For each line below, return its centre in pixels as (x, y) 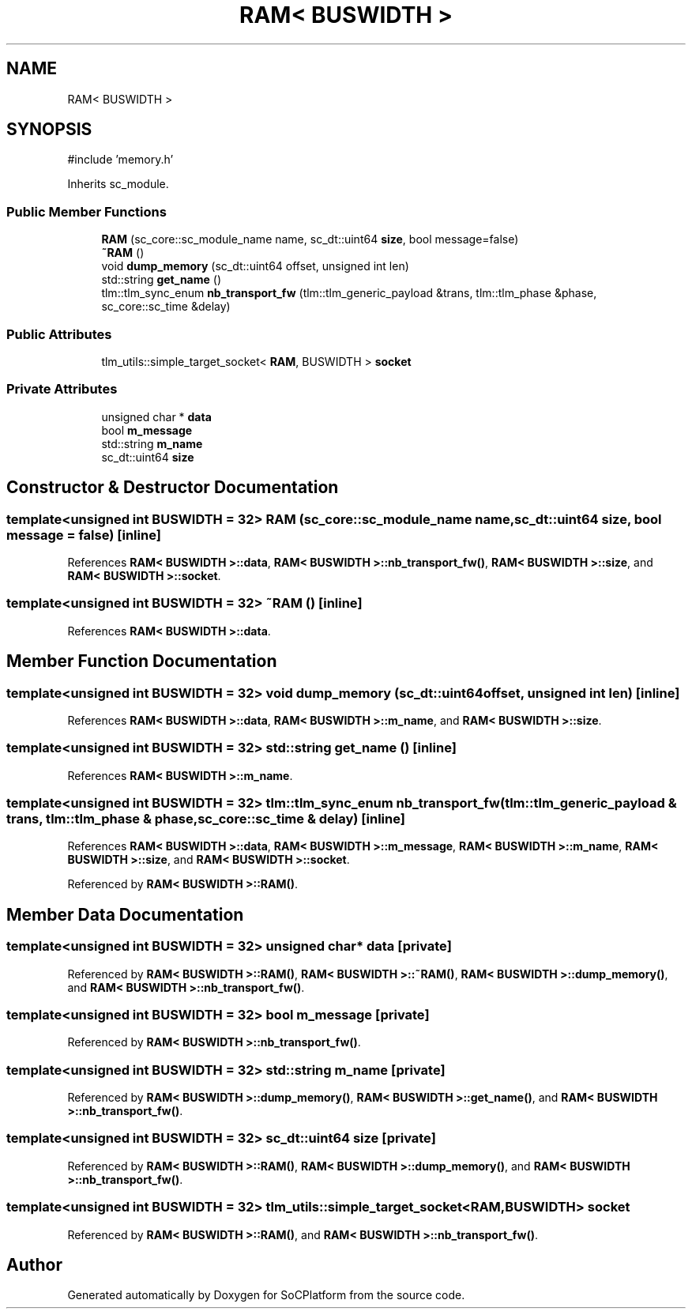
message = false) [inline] (84, 535)
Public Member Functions (86, 211)
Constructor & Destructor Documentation (173, 488)
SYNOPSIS (49, 130)
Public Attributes (59, 334)
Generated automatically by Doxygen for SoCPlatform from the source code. (266, 1295)
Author (34, 1265)
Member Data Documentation (125, 914)
